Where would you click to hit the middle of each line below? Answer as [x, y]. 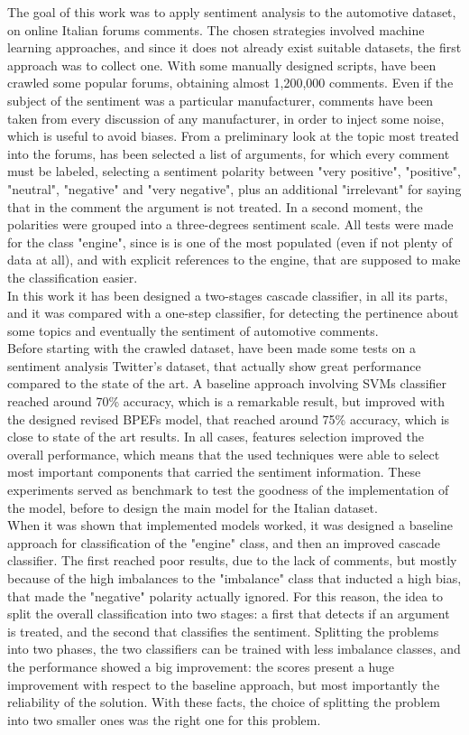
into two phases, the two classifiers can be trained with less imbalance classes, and [234, 649]
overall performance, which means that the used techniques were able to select [224, 454]
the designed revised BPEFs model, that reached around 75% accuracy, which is [229, 419]
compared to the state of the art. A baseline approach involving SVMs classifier [227, 383]
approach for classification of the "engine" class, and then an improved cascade [224, 542]
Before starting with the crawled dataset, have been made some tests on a [212, 348]
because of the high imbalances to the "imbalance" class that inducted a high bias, [234, 578]
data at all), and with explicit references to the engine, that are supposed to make [234, 260]
